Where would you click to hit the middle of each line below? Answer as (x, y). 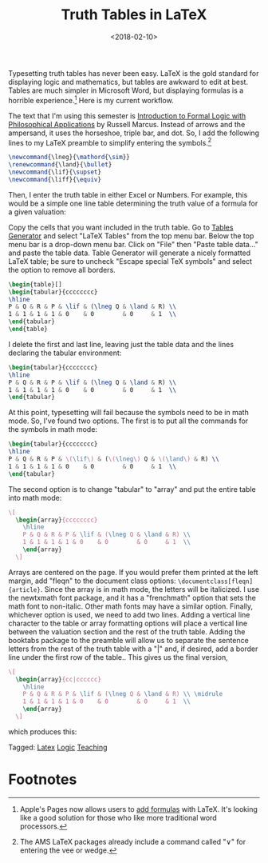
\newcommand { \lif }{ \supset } (55, 172)
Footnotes (43, 779)
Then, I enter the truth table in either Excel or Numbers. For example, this (128, 194)
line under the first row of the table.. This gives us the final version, (118, 657)
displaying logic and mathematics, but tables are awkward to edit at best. (128, 82)
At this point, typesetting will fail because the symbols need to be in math (128, 413)
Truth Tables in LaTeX (134, 15)
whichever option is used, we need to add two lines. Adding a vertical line (129, 614)
